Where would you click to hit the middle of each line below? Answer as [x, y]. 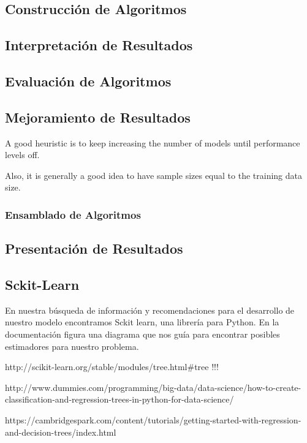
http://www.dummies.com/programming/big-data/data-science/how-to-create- [153, 387]
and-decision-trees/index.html [61, 432]
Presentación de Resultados [94, 248]
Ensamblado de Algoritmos [73, 214]
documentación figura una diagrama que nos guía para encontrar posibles [142, 334]
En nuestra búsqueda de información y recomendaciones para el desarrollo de [150, 310]
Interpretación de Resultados [99, 45]
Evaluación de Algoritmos [88, 81]
